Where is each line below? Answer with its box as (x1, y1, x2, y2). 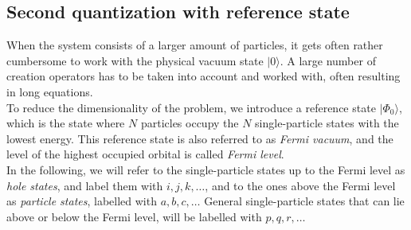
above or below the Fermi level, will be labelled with (6, 208, 262, 224)
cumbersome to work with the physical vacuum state (6, 52, 264, 68)
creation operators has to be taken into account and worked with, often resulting (6, 68, 401, 84)
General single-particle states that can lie (204, 193, 405, 209)
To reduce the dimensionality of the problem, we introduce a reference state (6, 99, 376, 115)
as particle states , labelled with (6, 193, 157, 209)
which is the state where (6, 115, 125, 131)
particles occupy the (140, 115, 239, 131)
